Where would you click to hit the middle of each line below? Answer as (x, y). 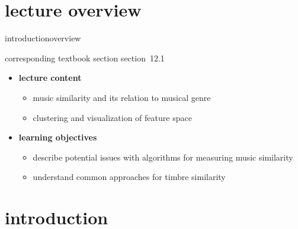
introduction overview (43, 38)
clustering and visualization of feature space (112, 117)
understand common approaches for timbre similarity (129, 177)
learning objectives (58, 137)
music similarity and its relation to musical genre (122, 97)
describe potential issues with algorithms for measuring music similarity (163, 157)
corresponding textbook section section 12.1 (85, 58)
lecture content (50, 78)
